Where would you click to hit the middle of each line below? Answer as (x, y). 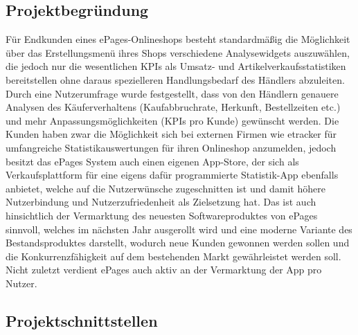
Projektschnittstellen (82, 320)
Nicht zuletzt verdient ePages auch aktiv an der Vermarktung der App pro (164, 270)
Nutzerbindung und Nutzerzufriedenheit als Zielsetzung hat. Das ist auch (161, 202)
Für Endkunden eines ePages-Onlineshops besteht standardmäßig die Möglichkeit (178, 39)
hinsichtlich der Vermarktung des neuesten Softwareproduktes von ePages (162, 215)
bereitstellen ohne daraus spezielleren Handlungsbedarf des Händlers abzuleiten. (175, 79)
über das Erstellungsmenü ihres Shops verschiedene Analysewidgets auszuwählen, (178, 52)
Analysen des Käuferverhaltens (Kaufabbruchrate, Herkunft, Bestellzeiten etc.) (173, 107)
